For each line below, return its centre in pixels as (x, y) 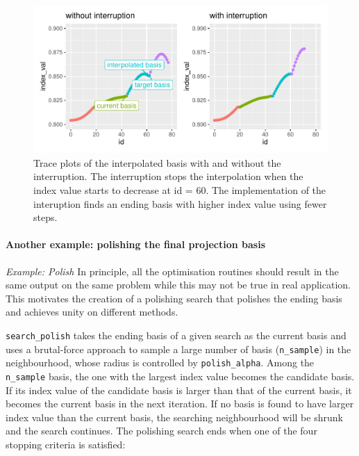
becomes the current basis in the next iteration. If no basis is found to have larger (180, 404)
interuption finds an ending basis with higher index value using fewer (180, 203)
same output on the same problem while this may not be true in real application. (178, 285)
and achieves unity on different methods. (92, 312)
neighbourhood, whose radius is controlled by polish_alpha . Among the (160, 363)
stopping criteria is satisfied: (66, 444)
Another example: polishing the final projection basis (136, 244)
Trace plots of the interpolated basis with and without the (157, 162)
